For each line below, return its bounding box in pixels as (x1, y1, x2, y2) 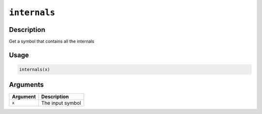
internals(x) (19, 67, 50, 72)
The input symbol (41, 100, 81, 106)
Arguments (9, 81, 44, 89)
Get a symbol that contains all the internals (9, 39, 95, 44)
